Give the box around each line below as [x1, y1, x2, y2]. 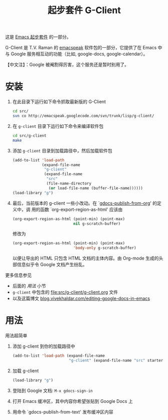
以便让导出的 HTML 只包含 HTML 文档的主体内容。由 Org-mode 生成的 [12, 255, 159, 262]
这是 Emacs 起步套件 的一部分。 [5, 34, 71, 40]
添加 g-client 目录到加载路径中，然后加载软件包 [12, 147, 112, 153]
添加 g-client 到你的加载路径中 [12, 343, 75, 350]
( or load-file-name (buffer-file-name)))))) [48, 186, 143, 191]
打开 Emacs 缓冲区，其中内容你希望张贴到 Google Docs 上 [12, 398, 133, 404]
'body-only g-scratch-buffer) [73, 245, 136, 250]
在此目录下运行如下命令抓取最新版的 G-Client [12, 99, 106, 105]
